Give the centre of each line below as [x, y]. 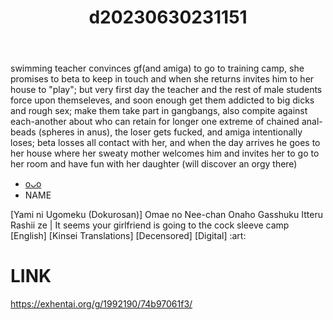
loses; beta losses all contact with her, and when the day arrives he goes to [165, 143]
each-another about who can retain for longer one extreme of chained [155, 122]
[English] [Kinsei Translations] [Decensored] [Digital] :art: [128, 236]
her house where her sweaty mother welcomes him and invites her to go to [165, 153]
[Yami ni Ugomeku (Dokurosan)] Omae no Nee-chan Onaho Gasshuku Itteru [166, 215]
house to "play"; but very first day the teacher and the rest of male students [166, 90]
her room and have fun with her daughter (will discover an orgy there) [154, 164]
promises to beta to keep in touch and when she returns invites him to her [162, 79]
